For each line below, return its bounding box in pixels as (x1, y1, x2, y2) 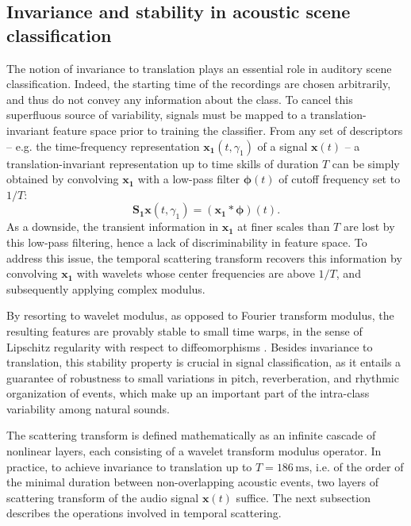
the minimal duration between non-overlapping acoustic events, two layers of (6, 474, 378, 490)
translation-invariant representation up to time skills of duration (6, 155, 319, 171)
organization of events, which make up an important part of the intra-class (6, 385, 370, 401)
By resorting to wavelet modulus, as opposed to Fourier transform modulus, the (6, 307, 394, 324)
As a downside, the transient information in (6, 218, 219, 235)
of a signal (257, 137, 308, 154)
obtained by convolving (6, 171, 119, 187)
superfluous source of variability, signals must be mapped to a (6, 106, 307, 123)
